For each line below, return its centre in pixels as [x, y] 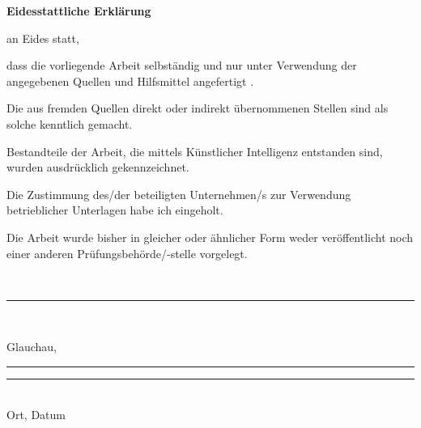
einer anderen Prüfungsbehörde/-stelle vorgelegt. [127, 253]
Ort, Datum [36, 414]
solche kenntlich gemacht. [70, 123]
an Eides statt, [43, 38]
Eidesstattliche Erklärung [79, 11]
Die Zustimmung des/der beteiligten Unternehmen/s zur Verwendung [179, 194]
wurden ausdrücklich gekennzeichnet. [98, 167]
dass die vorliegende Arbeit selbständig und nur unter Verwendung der [182, 65]
